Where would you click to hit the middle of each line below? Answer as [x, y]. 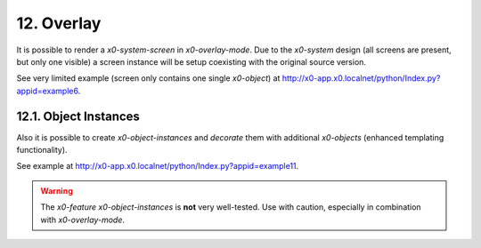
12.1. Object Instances [78, 116]
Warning [57, 190]
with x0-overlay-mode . [82, 220]
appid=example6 [48, 91]
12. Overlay [59, 23]
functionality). [42, 150]
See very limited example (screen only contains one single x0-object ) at [148, 78]
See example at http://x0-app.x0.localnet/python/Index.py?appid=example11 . [158, 166]
